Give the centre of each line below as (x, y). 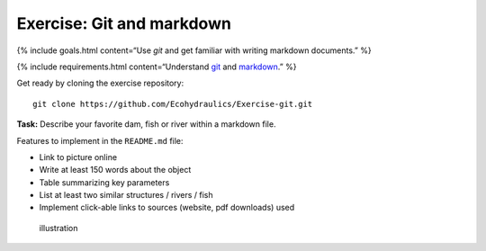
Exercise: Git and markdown (124, 23)
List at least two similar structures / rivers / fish (126, 195)
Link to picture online (78, 157)
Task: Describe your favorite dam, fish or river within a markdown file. (146, 124)
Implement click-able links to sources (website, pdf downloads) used (167, 208)
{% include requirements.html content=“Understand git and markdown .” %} (157, 67)
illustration (58, 228)
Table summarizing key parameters (104, 182)
